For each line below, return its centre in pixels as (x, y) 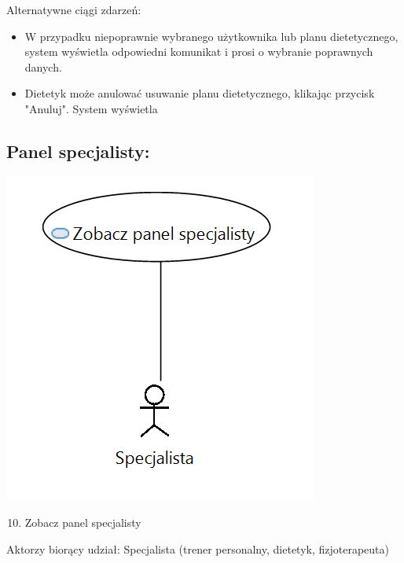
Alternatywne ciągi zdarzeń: (74, 9)
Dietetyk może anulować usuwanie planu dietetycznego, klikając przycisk (200, 93)
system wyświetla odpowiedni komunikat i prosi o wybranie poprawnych (199, 52)
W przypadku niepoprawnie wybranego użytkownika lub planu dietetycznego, (211, 36)
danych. (43, 66)
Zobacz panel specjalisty (83, 523)
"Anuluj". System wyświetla (91, 108)
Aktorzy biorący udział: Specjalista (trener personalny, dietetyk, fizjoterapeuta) (198, 548)
